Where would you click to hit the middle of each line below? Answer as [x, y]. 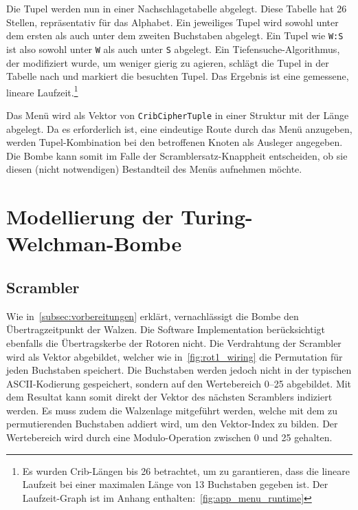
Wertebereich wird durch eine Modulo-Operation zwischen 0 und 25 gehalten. [169, 437]
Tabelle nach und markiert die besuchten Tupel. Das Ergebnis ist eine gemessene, [178, 76]
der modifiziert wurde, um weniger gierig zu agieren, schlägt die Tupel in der [168, 62]
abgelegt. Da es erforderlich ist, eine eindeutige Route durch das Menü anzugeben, [179, 128]
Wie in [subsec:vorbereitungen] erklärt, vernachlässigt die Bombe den [153, 316]
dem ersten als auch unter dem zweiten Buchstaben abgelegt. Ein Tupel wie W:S [175, 35]
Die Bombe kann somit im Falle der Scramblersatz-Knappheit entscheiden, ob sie [177, 155]
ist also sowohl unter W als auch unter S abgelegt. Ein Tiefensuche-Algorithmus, [173, 49]
